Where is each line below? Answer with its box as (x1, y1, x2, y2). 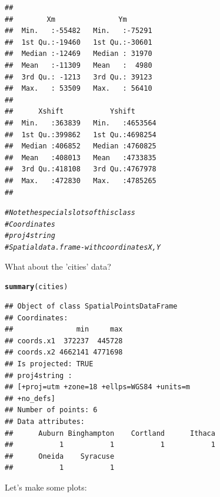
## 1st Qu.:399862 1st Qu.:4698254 (5, 130, 156, 139)
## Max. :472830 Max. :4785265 (5, 176, 156, 185)
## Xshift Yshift (5, 107, 135, 116)
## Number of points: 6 (5, 406, 98, 415)
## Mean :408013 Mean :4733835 (5, 153, 156, 162)
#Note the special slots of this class (5, 208, 135, 217)
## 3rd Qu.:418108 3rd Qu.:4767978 (5, 165, 156, 174)
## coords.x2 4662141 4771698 (5, 348, 123, 357)
